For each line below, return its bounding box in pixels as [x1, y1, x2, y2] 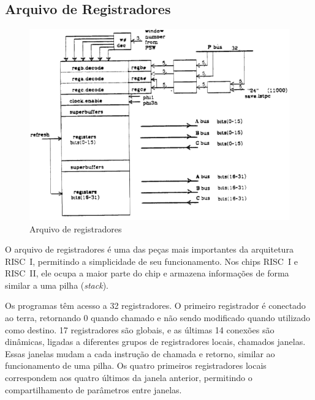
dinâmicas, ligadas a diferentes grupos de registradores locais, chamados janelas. [5, 335, 306, 348]
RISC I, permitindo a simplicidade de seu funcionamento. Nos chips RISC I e [5, 254, 298, 267]
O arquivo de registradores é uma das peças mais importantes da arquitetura [5, 243, 294, 256]
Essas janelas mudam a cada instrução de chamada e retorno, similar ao [5, 347, 275, 360]
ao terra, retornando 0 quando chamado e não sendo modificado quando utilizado [5, 311, 311, 324]
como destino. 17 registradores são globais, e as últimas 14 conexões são [5, 323, 275, 336]
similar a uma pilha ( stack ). [5, 278, 108, 291]
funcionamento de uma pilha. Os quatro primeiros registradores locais [5, 359, 267, 372]
